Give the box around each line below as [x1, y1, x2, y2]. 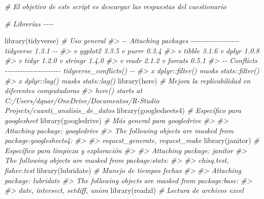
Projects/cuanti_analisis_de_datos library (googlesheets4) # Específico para [5, 105, 241, 116]
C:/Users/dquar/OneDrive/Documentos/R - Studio [5, 95, 159, 105]
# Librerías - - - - [5, 18, 53, 29]
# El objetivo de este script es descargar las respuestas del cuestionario [5, 1, 226, 11]
